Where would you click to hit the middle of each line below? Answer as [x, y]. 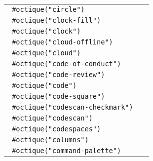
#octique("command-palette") [67, 151]
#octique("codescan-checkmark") [73, 107]
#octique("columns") [50, 140]
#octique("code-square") [58, 96]
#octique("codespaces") [57, 129]
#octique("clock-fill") [57, 20]
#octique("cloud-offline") [62, 42]
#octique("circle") [48, 9]
